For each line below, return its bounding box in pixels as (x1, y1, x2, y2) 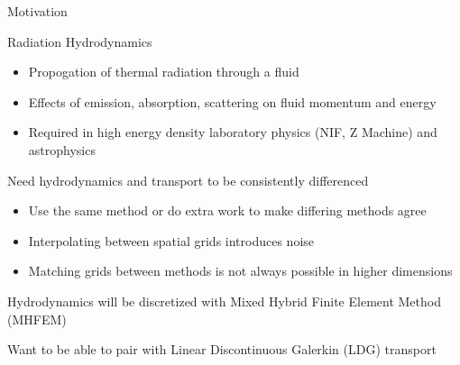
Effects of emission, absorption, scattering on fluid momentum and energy (28, 92, 437, 111)
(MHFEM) (7, 309, 67, 328)
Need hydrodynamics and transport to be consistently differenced (7, 170, 369, 189)
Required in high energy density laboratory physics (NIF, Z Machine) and (28, 123, 437, 141)
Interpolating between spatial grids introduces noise (28, 231, 315, 250)
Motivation (7, 2, 68, 20)
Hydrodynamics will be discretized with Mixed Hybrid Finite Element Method (7, 291, 441, 310)
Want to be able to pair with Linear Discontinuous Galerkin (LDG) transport (7, 340, 437, 359)
